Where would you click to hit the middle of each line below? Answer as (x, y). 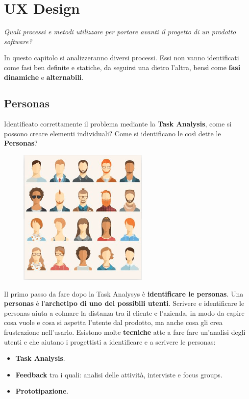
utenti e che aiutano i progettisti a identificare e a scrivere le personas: (110, 341)
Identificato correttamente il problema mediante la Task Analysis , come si (118, 124)
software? (18, 41)
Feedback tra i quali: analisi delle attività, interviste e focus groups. (119, 374)
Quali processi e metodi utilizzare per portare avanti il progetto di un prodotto (120, 32)
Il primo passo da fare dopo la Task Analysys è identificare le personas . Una (124, 293)
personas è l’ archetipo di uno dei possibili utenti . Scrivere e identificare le (124, 303)
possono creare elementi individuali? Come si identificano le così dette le (112, 133)
